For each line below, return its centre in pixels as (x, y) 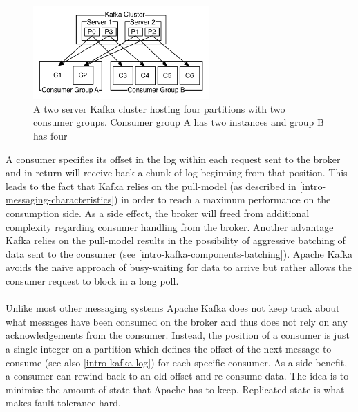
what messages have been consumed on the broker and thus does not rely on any (177, 321)
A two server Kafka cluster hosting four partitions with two (159, 108)
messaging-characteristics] (60, 199)
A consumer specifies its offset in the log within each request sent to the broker (173, 159)
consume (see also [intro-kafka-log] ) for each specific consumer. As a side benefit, (177, 362)
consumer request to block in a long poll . (92, 280)
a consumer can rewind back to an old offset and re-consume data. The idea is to (177, 376)
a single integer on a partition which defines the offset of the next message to (169, 348)
